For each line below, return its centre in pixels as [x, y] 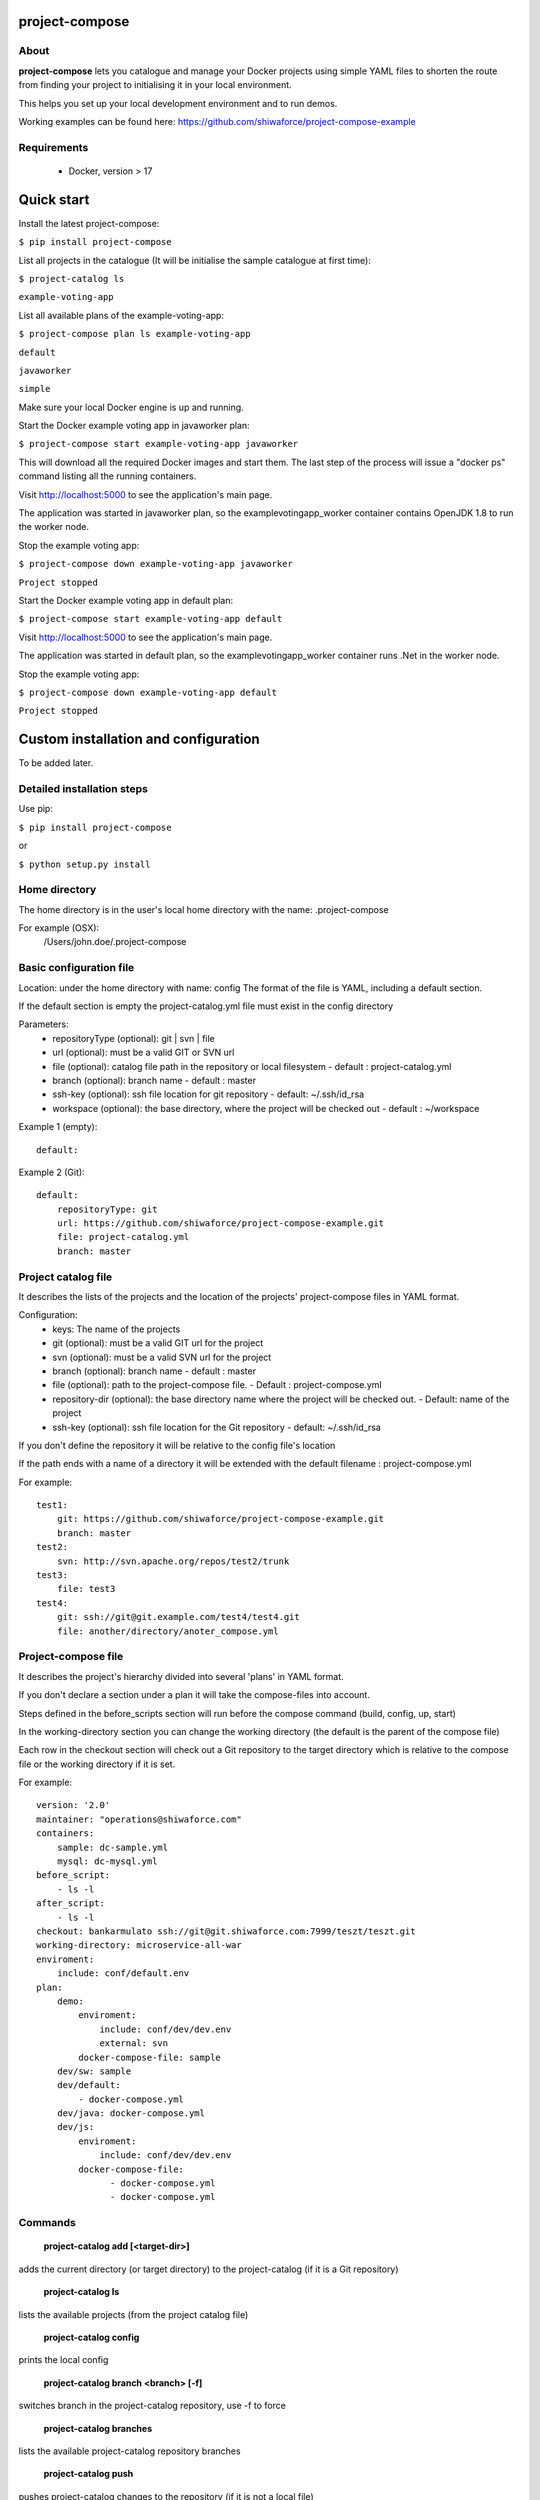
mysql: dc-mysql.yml [107, 1861]
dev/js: [75, 2127]
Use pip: [36, 809]
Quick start [54, 199]
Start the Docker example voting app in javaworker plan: [134, 426]
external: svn [134, 2043]
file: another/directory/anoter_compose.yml [167, 1631]
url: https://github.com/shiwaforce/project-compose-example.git [220, 1223]
